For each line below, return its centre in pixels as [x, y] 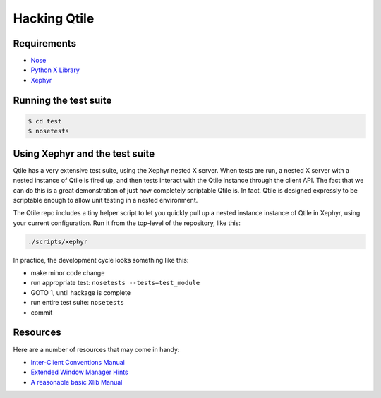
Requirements [45, 43]
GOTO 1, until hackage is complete [80, 292]
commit [42, 312]
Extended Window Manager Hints [79, 372]
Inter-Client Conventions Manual [78, 362]
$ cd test [45, 121]
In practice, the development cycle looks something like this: [101, 260]
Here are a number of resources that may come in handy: [96, 349]
